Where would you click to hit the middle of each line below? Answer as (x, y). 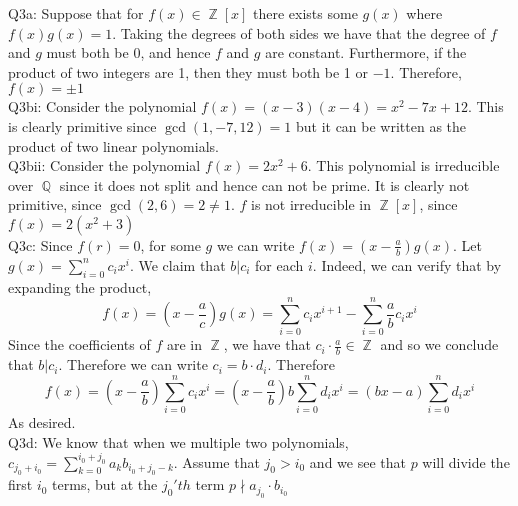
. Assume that (216, 461)
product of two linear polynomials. (113, 145)
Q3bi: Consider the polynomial (102, 106)
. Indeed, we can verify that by (407, 264)
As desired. (42, 422)
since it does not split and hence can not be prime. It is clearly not (264, 184)
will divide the (466, 461)
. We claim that (177, 264)
